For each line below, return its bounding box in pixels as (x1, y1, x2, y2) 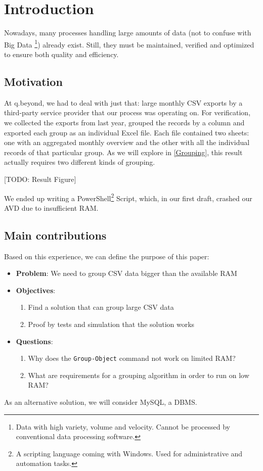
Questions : (16, 336, 53, 346)
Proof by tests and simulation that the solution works (28, 318, 195, 329)
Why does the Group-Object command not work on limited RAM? (28, 353, 236, 363)
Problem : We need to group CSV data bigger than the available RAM (16, 268, 237, 278)
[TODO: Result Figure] (4, 173, 76, 184)
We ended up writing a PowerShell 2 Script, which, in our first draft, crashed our (4, 191, 252, 203)
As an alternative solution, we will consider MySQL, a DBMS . (4, 396, 197, 407)
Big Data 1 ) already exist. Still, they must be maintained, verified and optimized (4, 37, 254, 50)
